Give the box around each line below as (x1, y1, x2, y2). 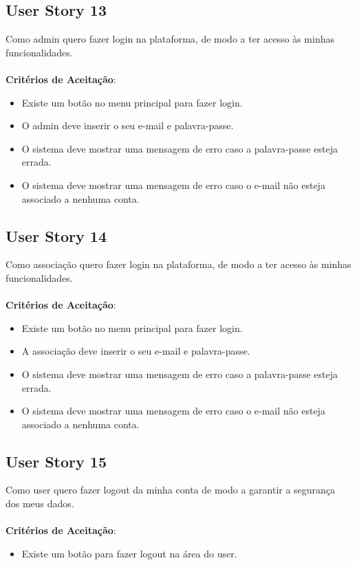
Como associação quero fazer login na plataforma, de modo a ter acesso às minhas (6, 257, 351, 272)
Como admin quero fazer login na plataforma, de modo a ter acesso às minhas (6, 32, 334, 46)
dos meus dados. (6, 496, 74, 511)
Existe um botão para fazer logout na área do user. (21, 546, 237, 560)
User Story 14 (6, 225, 107, 246)
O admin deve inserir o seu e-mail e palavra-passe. (21, 118, 234, 133)
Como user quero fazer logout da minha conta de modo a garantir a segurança (6, 483, 336, 497)
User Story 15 (6, 450, 107, 472)
